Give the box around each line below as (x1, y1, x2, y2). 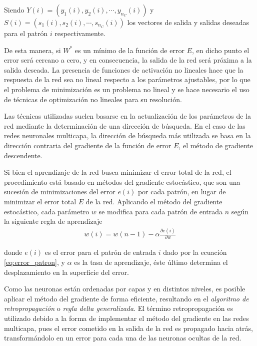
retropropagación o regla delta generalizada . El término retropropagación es (4, 303, 233, 313)
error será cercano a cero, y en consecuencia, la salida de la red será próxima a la (4, 55, 252, 65)
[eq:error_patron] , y (4, 256, 65, 267)
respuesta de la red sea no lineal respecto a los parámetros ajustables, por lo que (4, 74, 250, 85)
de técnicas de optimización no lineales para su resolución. (4, 94, 182, 104)
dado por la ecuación (163, 247, 227, 257)
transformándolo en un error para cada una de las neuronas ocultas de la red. (4, 332, 241, 343)
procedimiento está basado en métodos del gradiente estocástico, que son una (4, 176, 240, 187)
